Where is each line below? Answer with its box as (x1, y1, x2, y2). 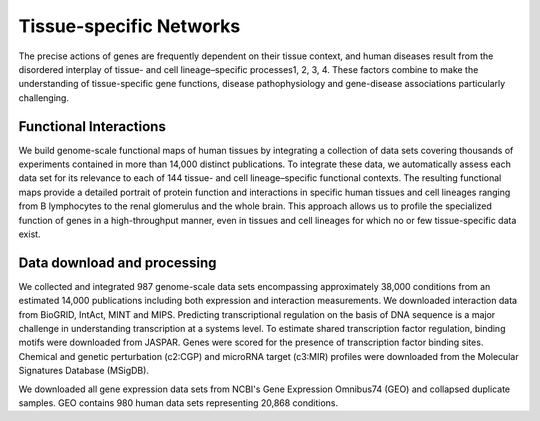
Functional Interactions (18, 118, 167, 135)
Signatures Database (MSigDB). (18, 365, 150, 377)
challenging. (18, 91, 70, 104)
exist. (18, 228, 41, 240)
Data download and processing (18, 254, 217, 271)
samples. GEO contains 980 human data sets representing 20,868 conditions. (18, 397, 339, 409)
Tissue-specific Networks (18, 15, 241, 37)
